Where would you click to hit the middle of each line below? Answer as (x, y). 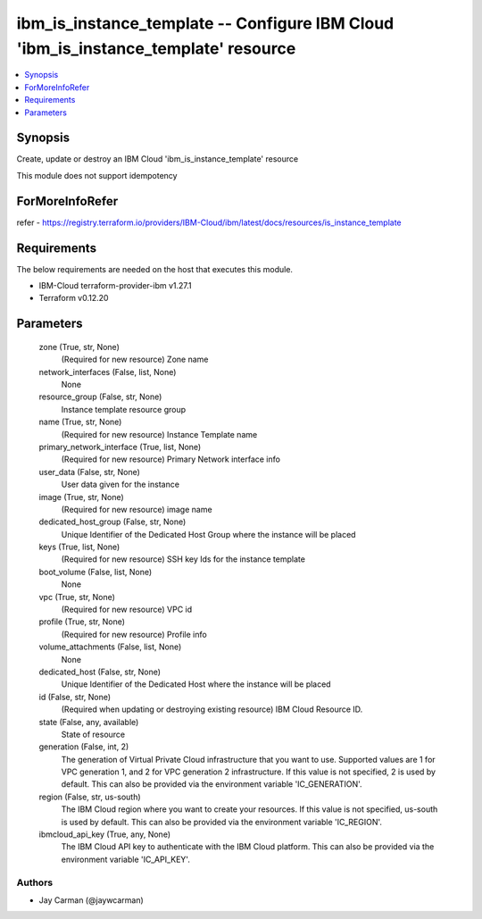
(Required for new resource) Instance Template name (159, 434)
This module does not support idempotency (97, 175)
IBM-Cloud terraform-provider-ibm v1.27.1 (115, 286)
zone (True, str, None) (79, 347)
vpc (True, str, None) (77, 597)
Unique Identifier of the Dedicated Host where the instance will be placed (196, 684)
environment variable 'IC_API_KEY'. (126, 859)
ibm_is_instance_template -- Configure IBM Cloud (205, 23)
